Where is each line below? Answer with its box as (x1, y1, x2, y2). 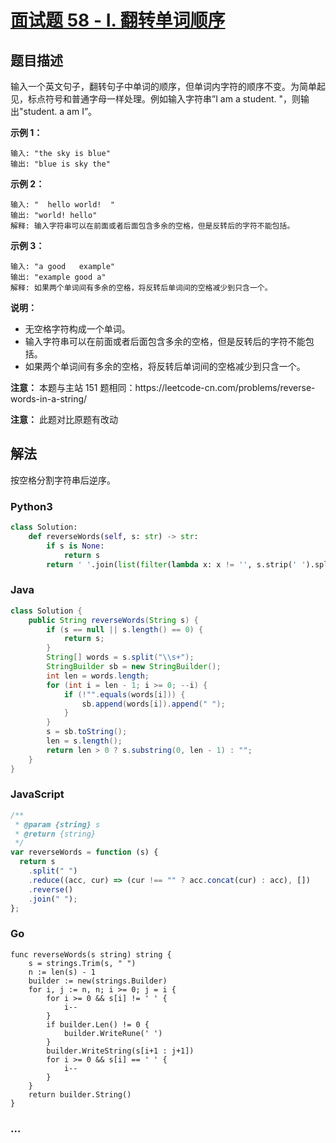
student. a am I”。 (23, 106, 98, 117)
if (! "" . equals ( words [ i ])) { (63, 689, 186, 700)
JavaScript (10, 787, 65, 801)
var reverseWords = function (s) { (10, 847, 159, 858)
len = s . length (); (46, 736, 123, 746)
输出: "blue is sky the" (10, 159, 111, 169)
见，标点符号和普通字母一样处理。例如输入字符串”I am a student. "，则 (10, 93, 302, 105)
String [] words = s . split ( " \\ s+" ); (46, 652, 195, 663)
